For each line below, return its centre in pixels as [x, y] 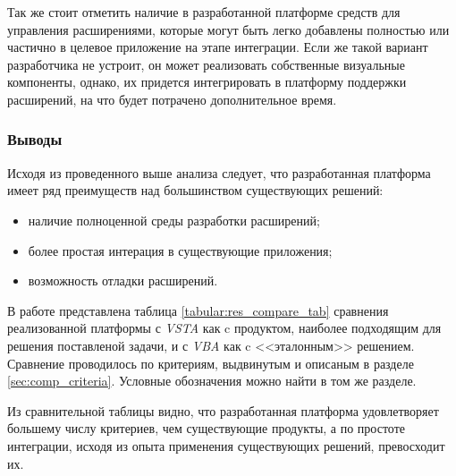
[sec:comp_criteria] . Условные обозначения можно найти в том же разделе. [212, 381]
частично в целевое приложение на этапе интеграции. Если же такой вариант [218, 47]
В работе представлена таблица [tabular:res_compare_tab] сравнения [198, 310]
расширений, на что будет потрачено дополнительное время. [172, 99]
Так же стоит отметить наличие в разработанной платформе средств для [204, 12]
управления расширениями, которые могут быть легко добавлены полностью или [228, 29]
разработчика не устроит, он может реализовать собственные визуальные [206, 64]
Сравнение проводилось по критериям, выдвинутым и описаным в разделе [211, 363]
